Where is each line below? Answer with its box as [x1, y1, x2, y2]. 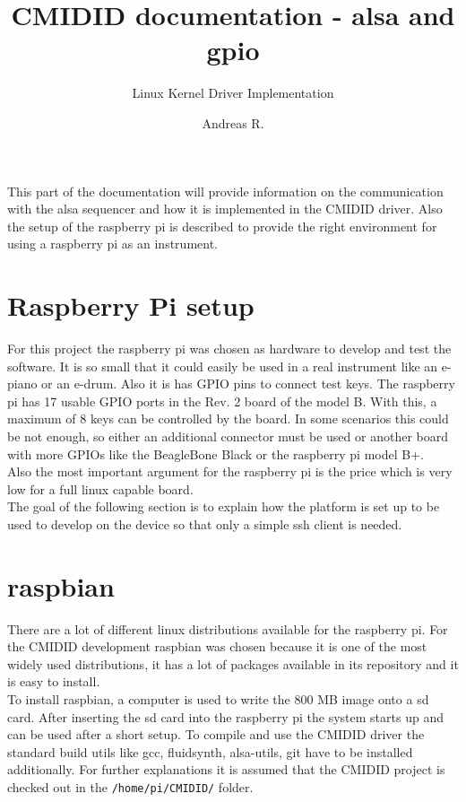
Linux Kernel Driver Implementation [132, 83, 334, 102]
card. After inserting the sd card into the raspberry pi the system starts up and [7, 707, 444, 726]
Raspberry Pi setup [7, 287, 255, 324]
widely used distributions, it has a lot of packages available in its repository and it [7, 654, 459, 673]
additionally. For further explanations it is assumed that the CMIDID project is [7, 760, 445, 779]
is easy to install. [7, 672, 100, 691]
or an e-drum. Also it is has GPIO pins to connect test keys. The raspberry [41, 374, 455, 393]
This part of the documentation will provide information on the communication [7, 181, 444, 200]
